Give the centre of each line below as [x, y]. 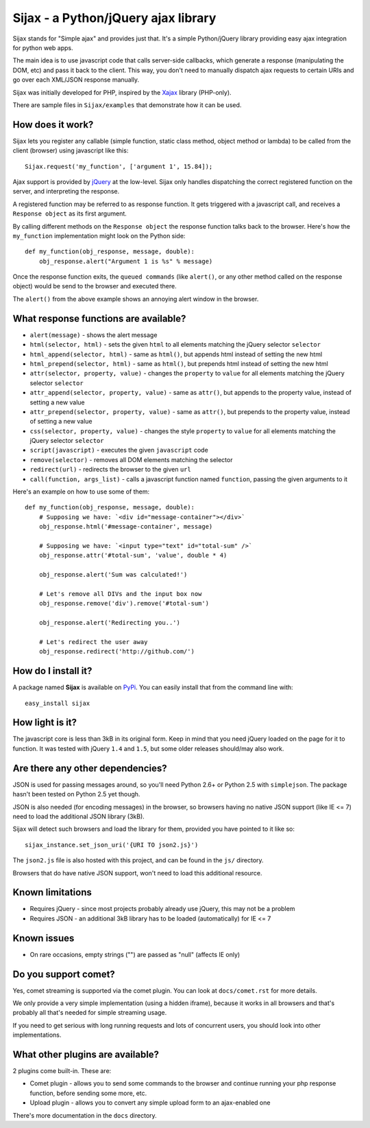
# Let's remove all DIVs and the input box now [120, 594]
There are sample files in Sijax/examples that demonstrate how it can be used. [127, 105]
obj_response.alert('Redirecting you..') [110, 623]
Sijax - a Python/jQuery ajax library [114, 18]
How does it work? [53, 125]
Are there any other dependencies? [90, 768]
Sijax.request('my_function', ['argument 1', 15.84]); [119, 166]
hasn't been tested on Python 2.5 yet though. [76, 794]
